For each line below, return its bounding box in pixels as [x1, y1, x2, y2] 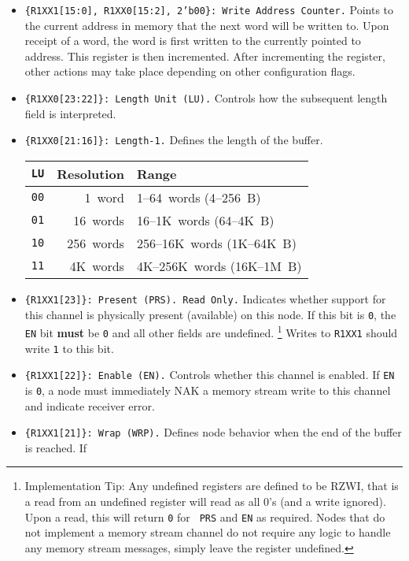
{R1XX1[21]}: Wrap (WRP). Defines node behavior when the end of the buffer [24, 424, 402, 440]
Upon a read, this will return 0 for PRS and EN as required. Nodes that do [24, 508, 385, 525]
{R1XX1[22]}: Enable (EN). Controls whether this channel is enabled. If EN [24, 366, 395, 383]
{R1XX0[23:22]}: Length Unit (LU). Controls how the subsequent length [24, 90, 388, 106]
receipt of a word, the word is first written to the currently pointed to [24, 32, 361, 49]
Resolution [57, 164, 124, 183]
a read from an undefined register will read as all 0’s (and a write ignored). [24, 492, 386, 509]
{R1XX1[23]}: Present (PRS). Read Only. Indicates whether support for [24, 290, 386, 307]
